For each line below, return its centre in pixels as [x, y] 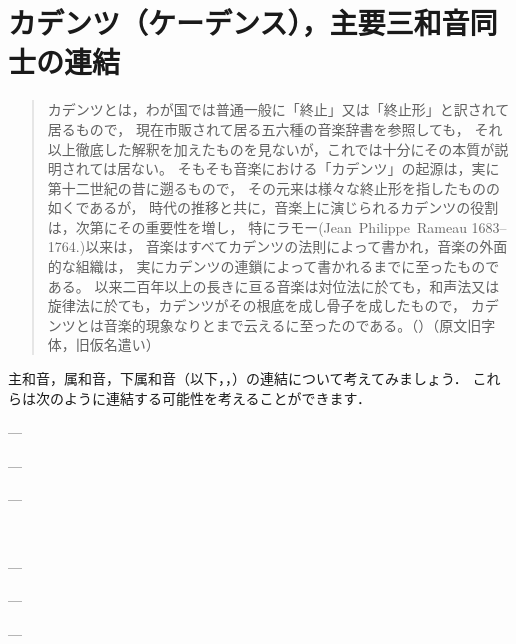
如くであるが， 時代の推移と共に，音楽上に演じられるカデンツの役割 [273, 207]
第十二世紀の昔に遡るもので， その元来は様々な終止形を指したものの [273, 187]
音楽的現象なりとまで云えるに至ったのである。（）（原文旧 [292, 324]
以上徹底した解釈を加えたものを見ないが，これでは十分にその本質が [271, 148]
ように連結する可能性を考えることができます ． [217, 397]
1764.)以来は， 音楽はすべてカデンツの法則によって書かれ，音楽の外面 [277, 246]
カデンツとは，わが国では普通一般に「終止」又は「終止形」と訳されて [278, 109]
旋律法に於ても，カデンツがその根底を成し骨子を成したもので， [256, 305]
